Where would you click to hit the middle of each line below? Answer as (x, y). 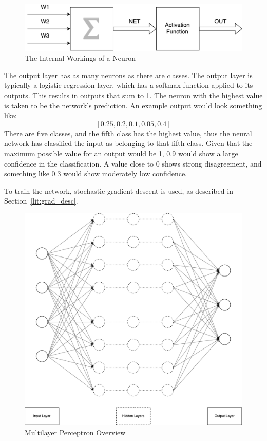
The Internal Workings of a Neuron (80, 58)
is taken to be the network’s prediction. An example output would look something (133, 105)
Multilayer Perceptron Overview (75, 432)
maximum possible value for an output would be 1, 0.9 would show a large (121, 153)
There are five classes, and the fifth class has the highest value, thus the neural (128, 133)
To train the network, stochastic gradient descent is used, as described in (119, 190)
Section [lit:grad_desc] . (41, 201)
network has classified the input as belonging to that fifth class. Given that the (128, 143)
